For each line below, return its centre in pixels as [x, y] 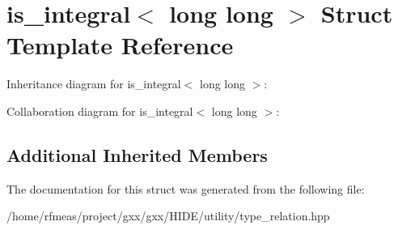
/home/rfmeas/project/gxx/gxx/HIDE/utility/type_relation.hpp [168, 216]
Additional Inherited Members [137, 154]
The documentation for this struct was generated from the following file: [186, 188]
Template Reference [120, 45]
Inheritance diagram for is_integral [94, 84]
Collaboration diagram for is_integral [100, 111]
